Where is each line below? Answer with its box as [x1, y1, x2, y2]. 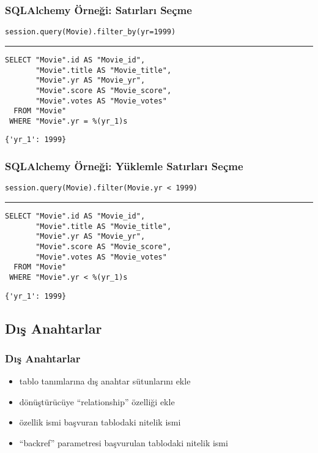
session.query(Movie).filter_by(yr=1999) [5, 28, 176, 37]
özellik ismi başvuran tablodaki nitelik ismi [19, 416, 181, 429]
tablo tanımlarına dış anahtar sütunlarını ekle [19, 375, 191, 387]
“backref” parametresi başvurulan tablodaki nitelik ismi [19, 436, 228, 449]
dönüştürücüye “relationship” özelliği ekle [19, 395, 175, 408]
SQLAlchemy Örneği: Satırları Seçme [5, 2, 192, 17]
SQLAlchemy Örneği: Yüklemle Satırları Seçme [5, 159, 243, 174]
